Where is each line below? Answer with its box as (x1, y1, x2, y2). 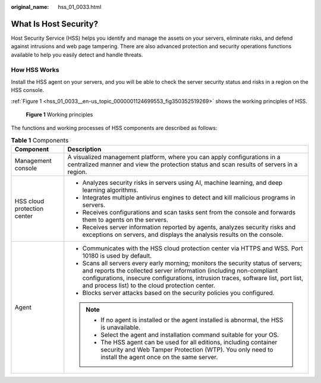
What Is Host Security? (11, 18, 98, 29)
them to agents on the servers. (82, 216, 169, 224)
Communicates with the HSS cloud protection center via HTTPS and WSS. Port (82, 244, 303, 252)
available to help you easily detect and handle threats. (11, 51, 143, 58)
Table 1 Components (11, 136, 69, 144)
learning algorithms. (82, 186, 139, 194)
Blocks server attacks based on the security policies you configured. (82, 289, 275, 297)
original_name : (11, 4, 49, 10)
